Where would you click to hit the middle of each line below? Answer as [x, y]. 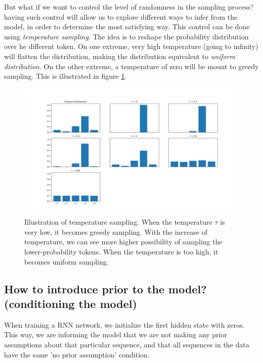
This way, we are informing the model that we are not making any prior [116, 334]
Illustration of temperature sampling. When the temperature [118, 222]
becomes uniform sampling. [67, 261]
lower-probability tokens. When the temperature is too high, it [121, 252]
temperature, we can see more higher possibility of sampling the [123, 242]
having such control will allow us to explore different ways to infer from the [121, 16]
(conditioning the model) [71, 304]
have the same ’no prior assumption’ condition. [77, 354]
